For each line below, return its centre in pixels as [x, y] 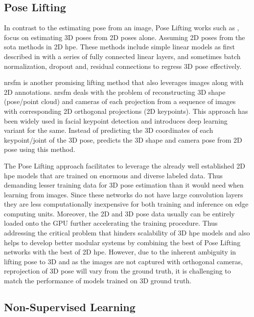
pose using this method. [40, 149]
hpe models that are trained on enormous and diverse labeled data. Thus [113, 175]
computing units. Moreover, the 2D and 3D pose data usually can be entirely [119, 213]
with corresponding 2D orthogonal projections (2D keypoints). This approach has [126, 111]
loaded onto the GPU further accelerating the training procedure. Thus [111, 223]
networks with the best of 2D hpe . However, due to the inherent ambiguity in [120, 252]
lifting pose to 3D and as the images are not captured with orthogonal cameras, [123, 261]
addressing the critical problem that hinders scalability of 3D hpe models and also [127, 233]
